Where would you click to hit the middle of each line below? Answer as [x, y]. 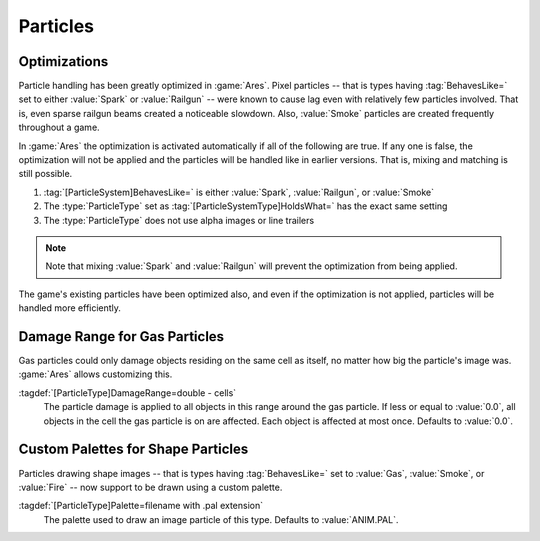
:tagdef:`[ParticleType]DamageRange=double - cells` [127, 392]
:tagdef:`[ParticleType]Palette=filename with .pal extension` [141, 506]
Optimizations [63, 61]
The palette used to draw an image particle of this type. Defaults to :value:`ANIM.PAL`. [221, 519]
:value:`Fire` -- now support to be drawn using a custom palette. [150, 487]
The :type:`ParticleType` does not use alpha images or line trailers [179, 220]
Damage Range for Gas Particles [121, 336]
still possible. [45, 174]
